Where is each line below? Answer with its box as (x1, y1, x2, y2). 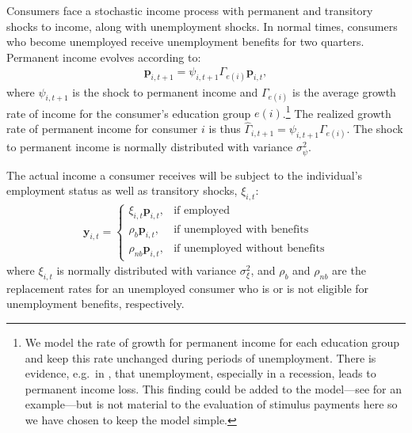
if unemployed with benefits (174, 224, 309, 236)
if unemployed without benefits (174, 242, 325, 254)
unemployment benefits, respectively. (6, 295, 185, 312)
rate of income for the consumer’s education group (6, 104, 251, 121)
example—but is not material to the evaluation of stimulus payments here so (25, 396, 398, 412)
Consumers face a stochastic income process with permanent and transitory (6, 2, 373, 18)
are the (332, 262, 366, 279)
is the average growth (292, 83, 396, 100)
